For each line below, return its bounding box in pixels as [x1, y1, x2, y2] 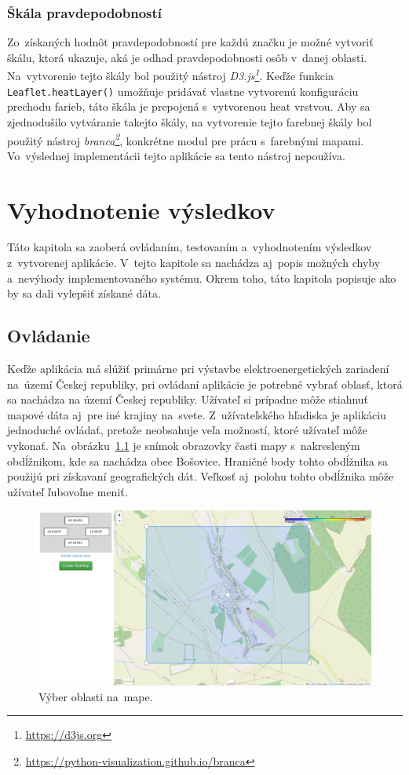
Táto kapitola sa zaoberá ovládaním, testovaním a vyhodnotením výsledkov [7, 239, 372, 255]
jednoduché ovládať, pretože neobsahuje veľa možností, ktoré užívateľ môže [7, 422, 367, 438]
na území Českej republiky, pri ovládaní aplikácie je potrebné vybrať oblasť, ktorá [7, 375, 403, 392]
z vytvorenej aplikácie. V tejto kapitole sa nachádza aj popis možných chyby [7, 254, 381, 271]
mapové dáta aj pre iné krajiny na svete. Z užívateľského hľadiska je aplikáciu [7, 406, 386, 422]
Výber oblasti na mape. [38, 688, 153, 704]
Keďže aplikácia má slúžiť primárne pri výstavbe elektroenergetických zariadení [7, 360, 389, 377]
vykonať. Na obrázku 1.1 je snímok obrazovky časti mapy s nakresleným [7, 437, 360, 454]
